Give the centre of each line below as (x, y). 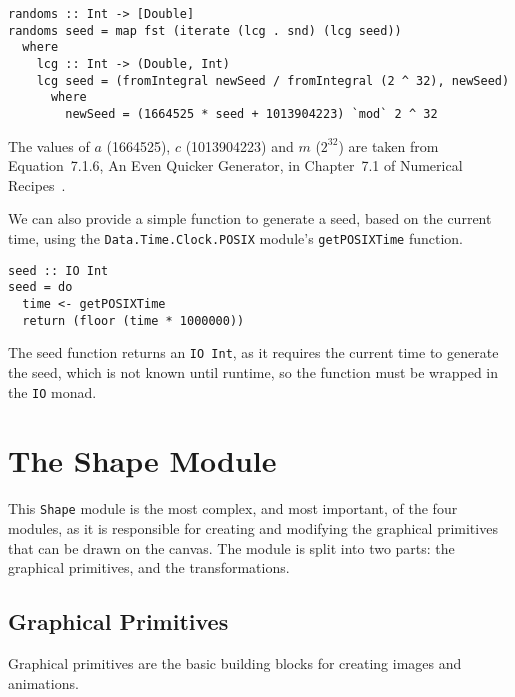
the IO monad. (52, 391)
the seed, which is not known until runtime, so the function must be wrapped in (253, 371)
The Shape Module (142, 460)
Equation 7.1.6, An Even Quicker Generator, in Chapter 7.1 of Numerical (235, 165)
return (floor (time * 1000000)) (133, 320)
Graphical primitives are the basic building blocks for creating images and (235, 662)
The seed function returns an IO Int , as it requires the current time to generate (253, 352)
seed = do (40, 287)
